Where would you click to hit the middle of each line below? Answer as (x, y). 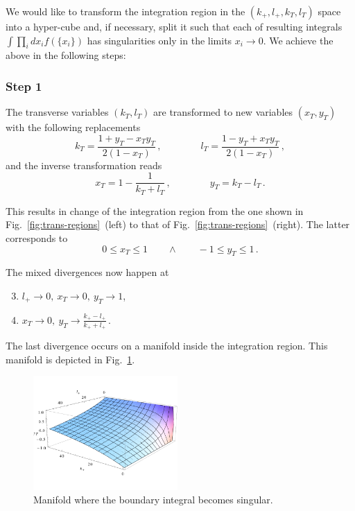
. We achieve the (298, 40)
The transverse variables (57, 112)
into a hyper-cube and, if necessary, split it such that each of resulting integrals (174, 26)
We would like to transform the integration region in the (125, 11)
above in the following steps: (66, 55)
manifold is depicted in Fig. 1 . (70, 359)
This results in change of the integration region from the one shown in (155, 210)
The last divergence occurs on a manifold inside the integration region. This (167, 345)
